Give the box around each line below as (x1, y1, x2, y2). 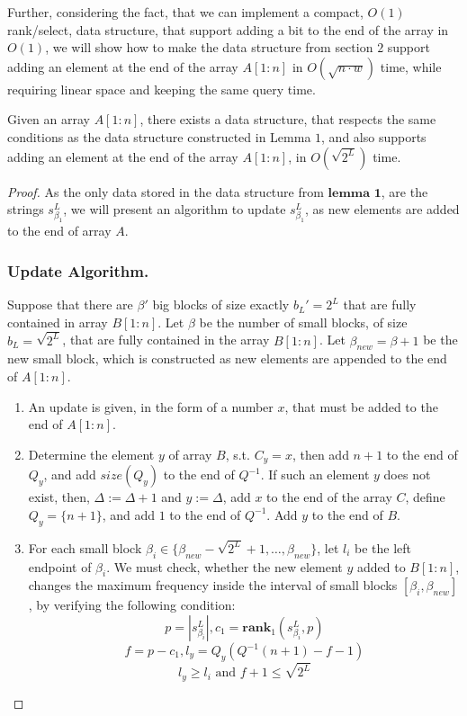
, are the (381, 182, 428, 201)
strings (7, 200, 44, 219)
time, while (380, 57, 442, 76)
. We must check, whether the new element (106, 557, 343, 576)
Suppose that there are (7, 295, 133, 314)
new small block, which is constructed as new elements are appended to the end (7, 349, 447, 368)
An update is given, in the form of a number (28, 397, 274, 416)
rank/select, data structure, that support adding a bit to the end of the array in (7, 20, 449, 39)
